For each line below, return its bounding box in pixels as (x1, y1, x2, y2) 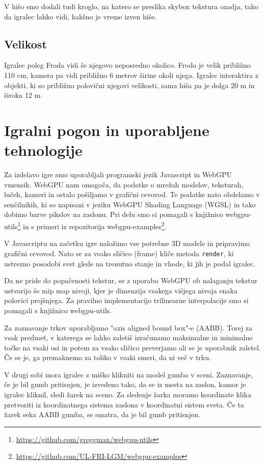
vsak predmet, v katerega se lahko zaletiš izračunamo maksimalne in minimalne (4, 332, 253, 343)
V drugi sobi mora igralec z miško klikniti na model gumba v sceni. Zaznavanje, (4, 369, 253, 379)
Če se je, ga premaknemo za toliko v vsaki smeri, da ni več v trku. (4, 352, 211, 363)
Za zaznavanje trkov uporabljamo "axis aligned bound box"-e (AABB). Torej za (4, 322, 253, 333)
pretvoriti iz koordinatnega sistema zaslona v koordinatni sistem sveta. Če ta (4, 399, 244, 409)
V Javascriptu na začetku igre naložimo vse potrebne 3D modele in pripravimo (4, 238, 250, 249)
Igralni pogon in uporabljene (4, 119, 209, 140)
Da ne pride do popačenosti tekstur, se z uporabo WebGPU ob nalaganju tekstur (4, 275, 258, 286)
